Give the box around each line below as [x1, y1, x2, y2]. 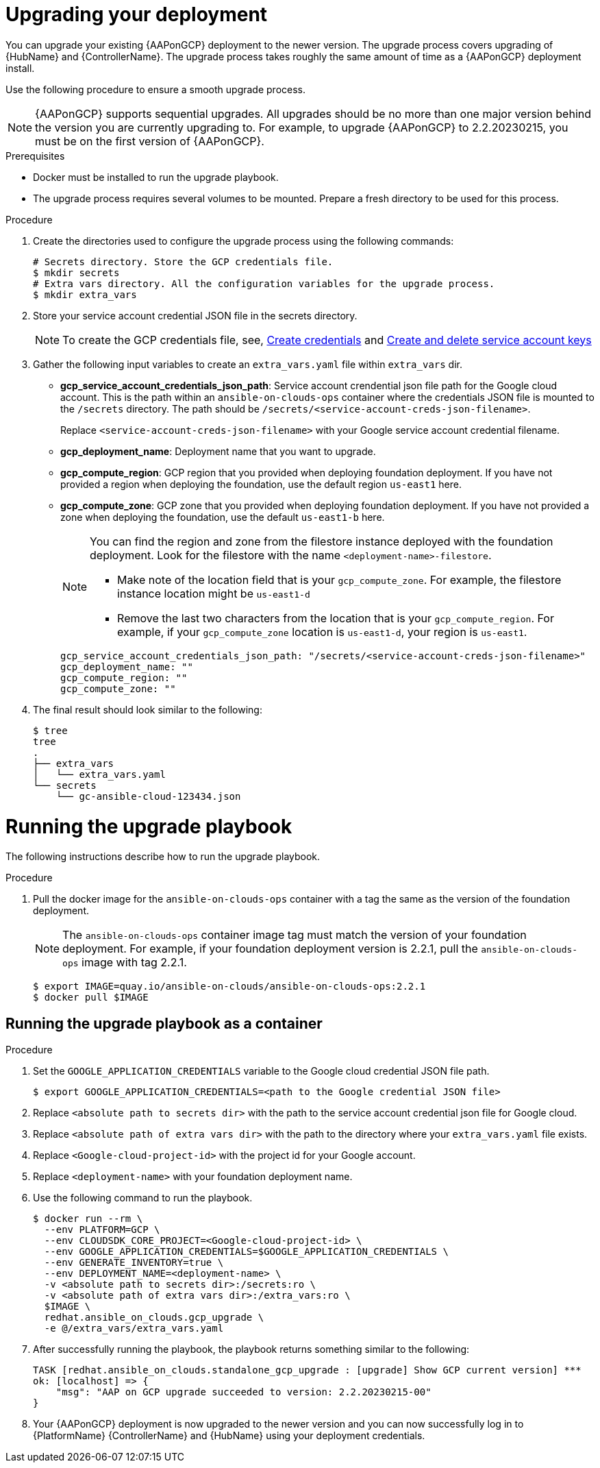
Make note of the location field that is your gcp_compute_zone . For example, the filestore [117, 572, 562, 587]
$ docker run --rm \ [33, 1213, 143, 1225]
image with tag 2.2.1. [82, 955, 187, 970]
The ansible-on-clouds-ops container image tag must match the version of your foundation [62, 928, 527, 942]
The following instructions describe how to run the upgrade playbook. [5, 851, 321, 863]
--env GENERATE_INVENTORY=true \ [44, 1257, 224, 1269]
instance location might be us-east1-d [117, 586, 310, 600]
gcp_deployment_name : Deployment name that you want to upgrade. [60, 445, 376, 457]
